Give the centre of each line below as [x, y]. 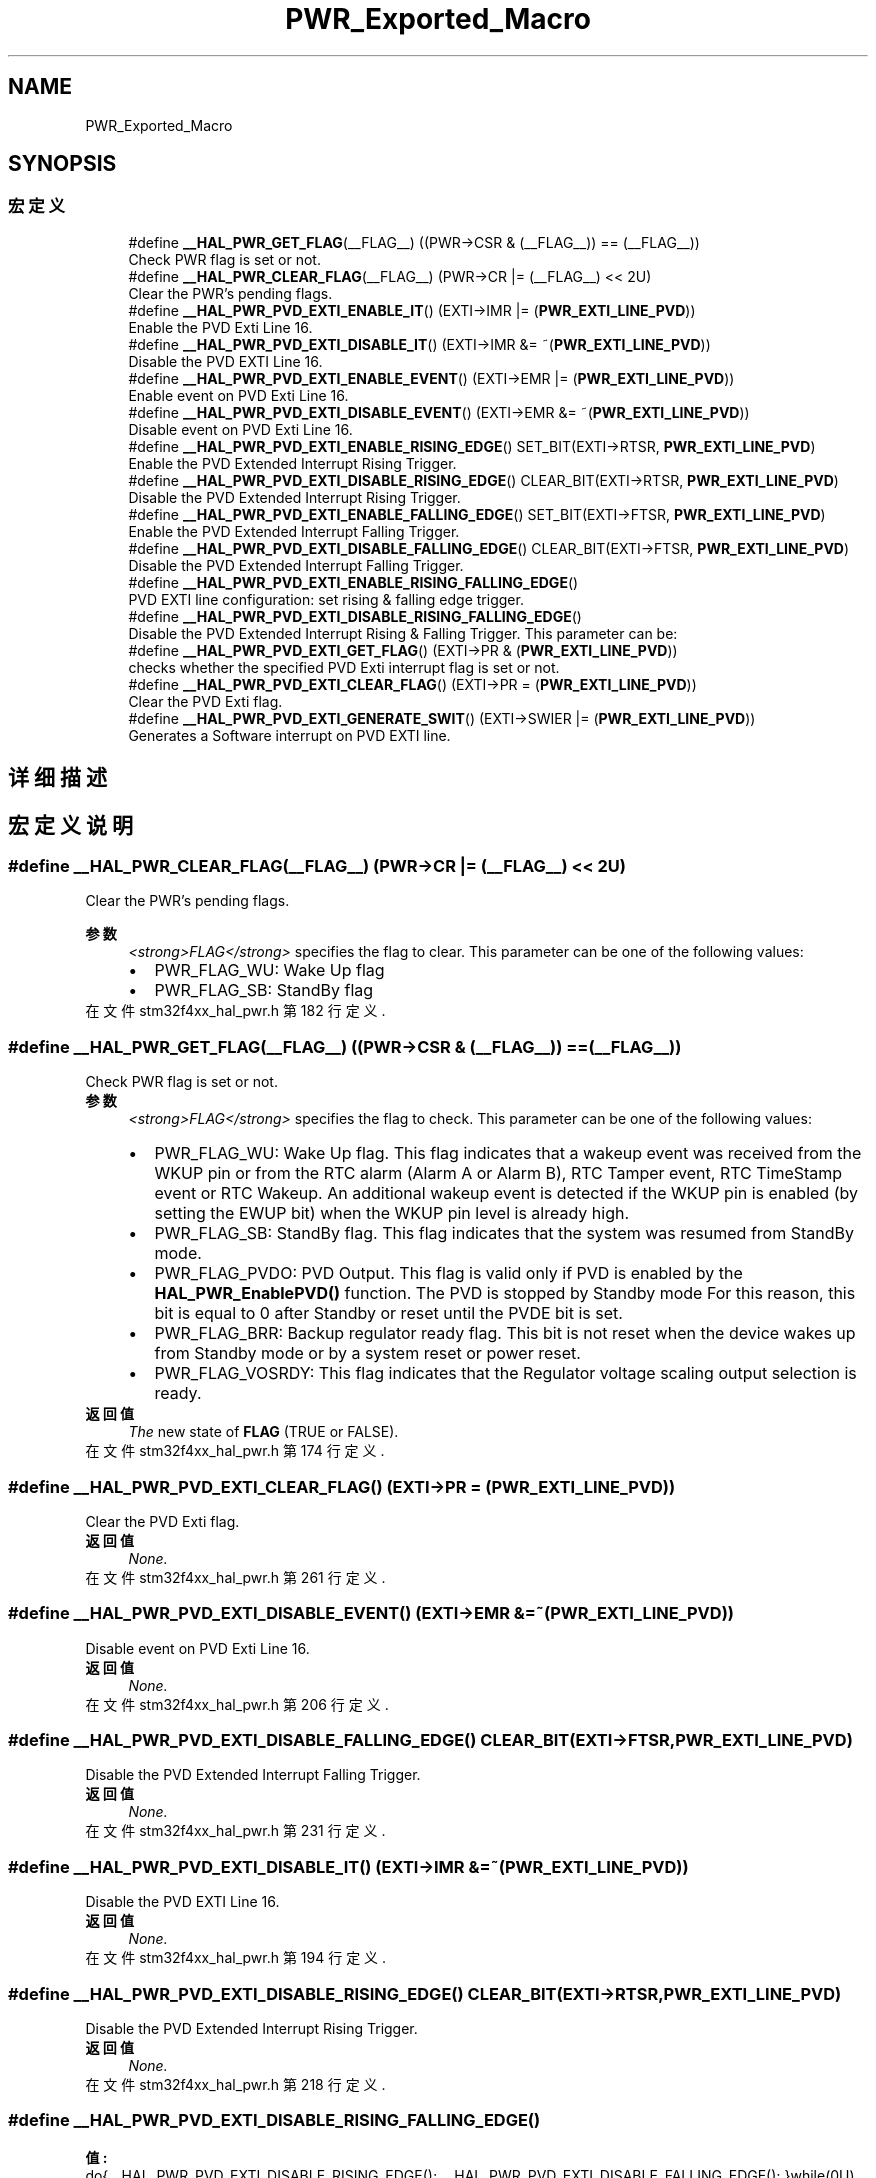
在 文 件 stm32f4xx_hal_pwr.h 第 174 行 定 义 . [235, 1451]
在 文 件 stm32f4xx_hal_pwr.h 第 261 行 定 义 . [235, 1577]
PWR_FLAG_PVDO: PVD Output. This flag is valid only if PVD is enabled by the [448, 1273]
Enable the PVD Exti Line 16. [220, 327]
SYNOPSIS [62, 164]
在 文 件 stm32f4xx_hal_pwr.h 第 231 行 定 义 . [235, 1831]
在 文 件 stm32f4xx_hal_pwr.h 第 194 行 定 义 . [236, 1958]
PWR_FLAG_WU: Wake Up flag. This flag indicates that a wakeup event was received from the [508, 1153]
